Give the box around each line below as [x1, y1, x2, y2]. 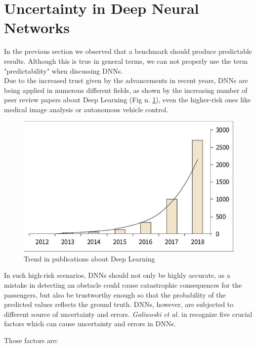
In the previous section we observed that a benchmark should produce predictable [4, 46, 252, 56]
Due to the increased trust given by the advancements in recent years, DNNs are [4, 75, 248, 86]
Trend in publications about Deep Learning [24, 253, 155, 263]
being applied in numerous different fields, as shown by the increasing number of [4, 85, 248, 95]
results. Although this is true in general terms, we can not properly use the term [4, 55, 248, 66]
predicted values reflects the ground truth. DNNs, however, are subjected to [4, 299, 234, 309]
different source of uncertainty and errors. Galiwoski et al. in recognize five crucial [4, 308, 253, 319]
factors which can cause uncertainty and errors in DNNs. [4, 318, 176, 329]
